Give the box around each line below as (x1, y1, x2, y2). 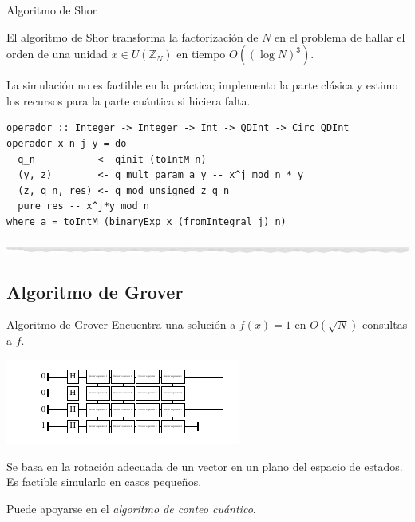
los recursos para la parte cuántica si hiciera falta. (6, 92, 251, 109)
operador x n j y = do (6, 137, 127, 149)
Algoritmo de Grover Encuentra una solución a (6, 316, 236, 333)
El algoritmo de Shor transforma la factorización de (6, 28, 259, 45)
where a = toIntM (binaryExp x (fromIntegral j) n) (6, 216, 287, 227)
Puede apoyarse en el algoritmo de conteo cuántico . (6, 500, 256, 516)
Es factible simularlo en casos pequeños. (6, 473, 202, 490)
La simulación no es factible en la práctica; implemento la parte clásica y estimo (6, 77, 398, 93)
